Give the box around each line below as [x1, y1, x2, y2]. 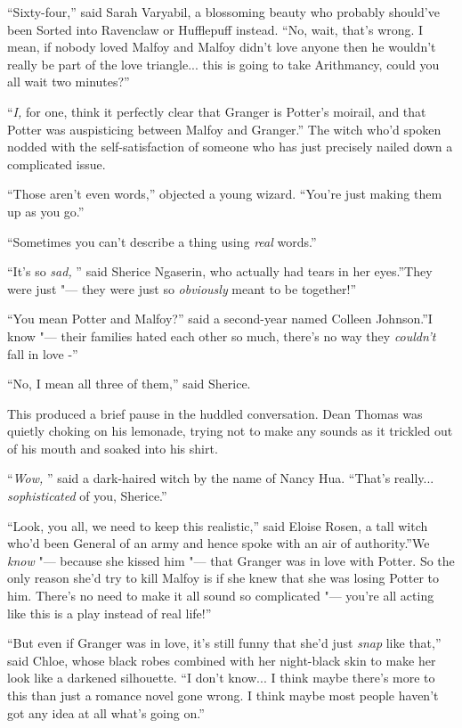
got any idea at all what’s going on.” [7, 703, 205, 722]
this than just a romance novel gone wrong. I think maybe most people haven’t [7, 686, 439, 704]
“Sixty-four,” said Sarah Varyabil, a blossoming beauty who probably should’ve [7, 3, 440, 20]
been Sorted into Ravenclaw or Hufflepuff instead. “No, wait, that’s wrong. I [7, 20, 424, 38]
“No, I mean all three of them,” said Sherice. [7, 374, 251, 393]
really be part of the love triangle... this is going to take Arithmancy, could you [7, 54, 440, 73]
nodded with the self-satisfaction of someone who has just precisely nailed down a [7, 137, 453, 156]
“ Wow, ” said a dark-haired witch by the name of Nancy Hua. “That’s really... [7, 469, 434, 487]
